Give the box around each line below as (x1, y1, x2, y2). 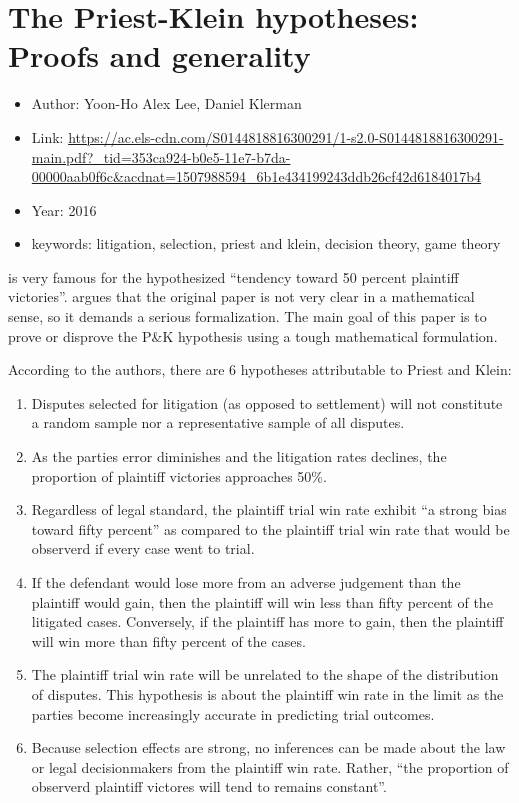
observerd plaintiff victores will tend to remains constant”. (31, 776, 387, 797)
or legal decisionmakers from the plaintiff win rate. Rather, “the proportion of (31, 756, 509, 777)
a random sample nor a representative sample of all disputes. (31, 412, 405, 433)
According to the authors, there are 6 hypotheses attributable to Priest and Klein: (8, 359, 512, 380)
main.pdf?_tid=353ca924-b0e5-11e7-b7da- (31, 146, 291, 167)
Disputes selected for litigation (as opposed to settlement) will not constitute (31, 392, 503, 413)
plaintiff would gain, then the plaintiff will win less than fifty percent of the (31, 591, 493, 612)
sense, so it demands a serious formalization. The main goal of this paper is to (8, 306, 487, 327)
